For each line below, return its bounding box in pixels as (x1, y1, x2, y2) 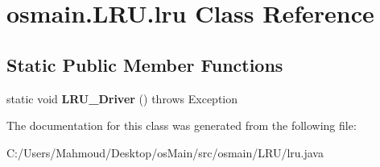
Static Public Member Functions (6, 52, 283, 77)
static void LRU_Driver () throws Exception (6, 90, 238, 106)
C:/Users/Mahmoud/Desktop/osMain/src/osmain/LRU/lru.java (6, 144, 324, 161)
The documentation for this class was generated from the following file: (6, 117, 357, 134)
